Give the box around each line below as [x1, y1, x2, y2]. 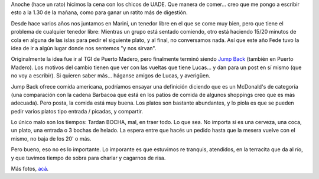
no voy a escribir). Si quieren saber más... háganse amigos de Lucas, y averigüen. [11, 72, 211, 79]
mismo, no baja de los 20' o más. [11, 135, 92, 142]
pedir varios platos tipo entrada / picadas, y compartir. [11, 108, 144, 115]
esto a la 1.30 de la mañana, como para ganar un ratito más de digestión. [11, 9, 188, 16]
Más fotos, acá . [11, 165, 49, 173]
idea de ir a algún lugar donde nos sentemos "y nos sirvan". [11, 44, 157, 51]
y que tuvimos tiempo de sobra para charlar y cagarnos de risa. [11, 154, 166, 161]
